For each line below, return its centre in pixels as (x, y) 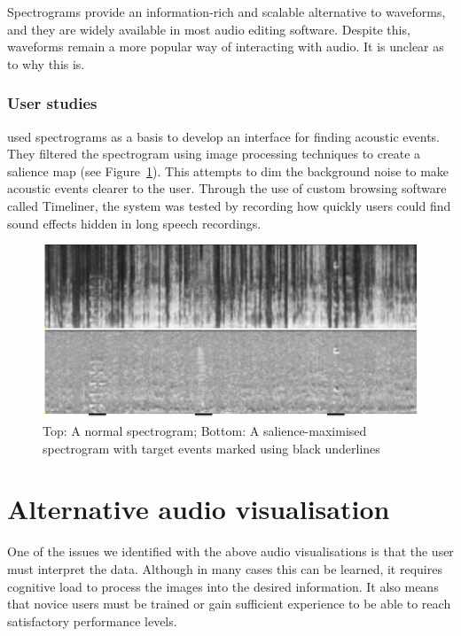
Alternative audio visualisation (199, 509)
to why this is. (46, 63)
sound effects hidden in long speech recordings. (134, 223)
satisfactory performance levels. (92, 620)
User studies (52, 103)
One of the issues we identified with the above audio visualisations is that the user (230, 551)
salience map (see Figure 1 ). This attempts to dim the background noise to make (228, 171)
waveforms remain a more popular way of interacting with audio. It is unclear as (226, 47)
